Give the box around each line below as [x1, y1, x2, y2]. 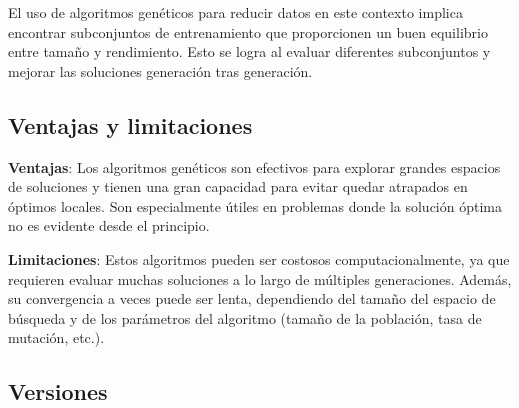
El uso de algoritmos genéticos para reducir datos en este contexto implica [8, 2, 463, 22]
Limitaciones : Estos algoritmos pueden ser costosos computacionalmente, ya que [8, 248, 510, 269]
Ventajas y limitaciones [8, 109, 253, 140]
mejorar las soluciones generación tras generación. [8, 60, 313, 81]
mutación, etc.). [8, 327, 105, 348]
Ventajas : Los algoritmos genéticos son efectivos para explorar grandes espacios [8, 156, 501, 177]
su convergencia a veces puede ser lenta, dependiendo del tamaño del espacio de [8, 288, 496, 309]
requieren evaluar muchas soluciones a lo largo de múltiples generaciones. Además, [8, 268, 512, 289]
